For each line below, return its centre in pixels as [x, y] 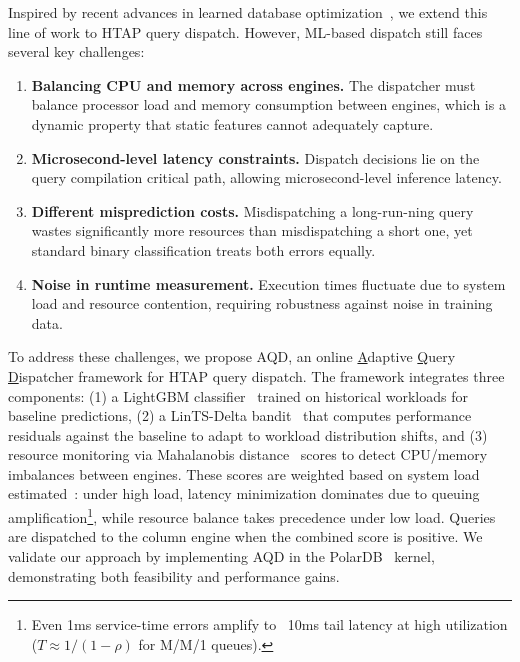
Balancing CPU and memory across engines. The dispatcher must [253, 84]
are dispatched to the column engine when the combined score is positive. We [245, 536]
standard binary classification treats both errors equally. [203, 249]
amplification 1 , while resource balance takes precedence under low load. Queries [252, 515]
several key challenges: [76, 51]
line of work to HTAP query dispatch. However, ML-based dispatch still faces [245, 31]
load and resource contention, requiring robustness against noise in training [262, 303]
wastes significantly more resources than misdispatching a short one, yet [252, 230]
